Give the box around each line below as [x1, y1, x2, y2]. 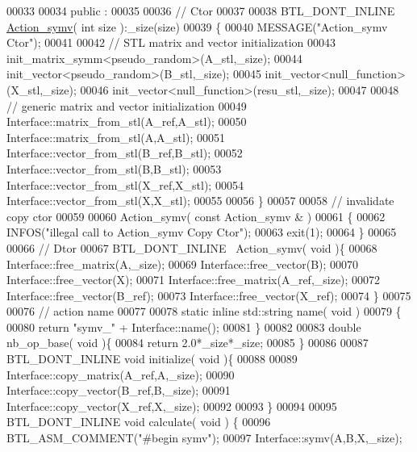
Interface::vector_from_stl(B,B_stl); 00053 [6, 160, 222, 177]
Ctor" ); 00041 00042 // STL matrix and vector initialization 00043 [6, 34, 336, 51]
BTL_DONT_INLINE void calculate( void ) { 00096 [6, 413, 271, 430]
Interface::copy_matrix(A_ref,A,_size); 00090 [6, 366, 235, 383]
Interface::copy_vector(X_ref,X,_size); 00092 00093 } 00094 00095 [6, 397, 337, 414]
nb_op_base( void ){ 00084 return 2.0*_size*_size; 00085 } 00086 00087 [6, 334, 369, 351]
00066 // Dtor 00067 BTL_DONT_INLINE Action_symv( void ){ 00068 [6, 239, 377, 256]
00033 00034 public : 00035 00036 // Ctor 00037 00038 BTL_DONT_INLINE [6, 2, 395, 19]
